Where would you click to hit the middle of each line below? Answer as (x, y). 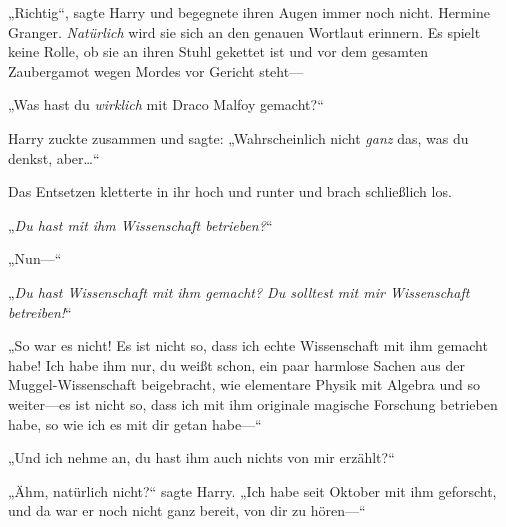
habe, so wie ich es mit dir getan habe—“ (135, 423)
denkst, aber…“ (54, 157)
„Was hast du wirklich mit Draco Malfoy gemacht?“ (166, 104)
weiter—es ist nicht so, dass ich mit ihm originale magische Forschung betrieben (253, 403)
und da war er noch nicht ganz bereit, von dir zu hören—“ (187, 510)
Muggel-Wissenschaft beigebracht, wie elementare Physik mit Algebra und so (244, 384)
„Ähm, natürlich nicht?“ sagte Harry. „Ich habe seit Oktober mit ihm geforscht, (252, 490)
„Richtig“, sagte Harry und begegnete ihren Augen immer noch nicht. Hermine (249, 12)
